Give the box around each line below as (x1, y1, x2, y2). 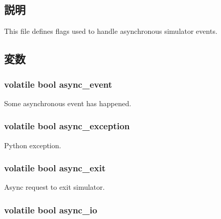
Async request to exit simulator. (4, 182, 105, 192)
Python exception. (4, 140, 61, 150)
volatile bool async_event (4, 77, 113, 90)
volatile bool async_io (4, 203, 97, 216)
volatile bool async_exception (4, 120, 130, 132)
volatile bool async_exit (4, 162, 106, 174)
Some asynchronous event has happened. (4, 97, 131, 108)
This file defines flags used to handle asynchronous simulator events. (4, 26, 217, 36)
